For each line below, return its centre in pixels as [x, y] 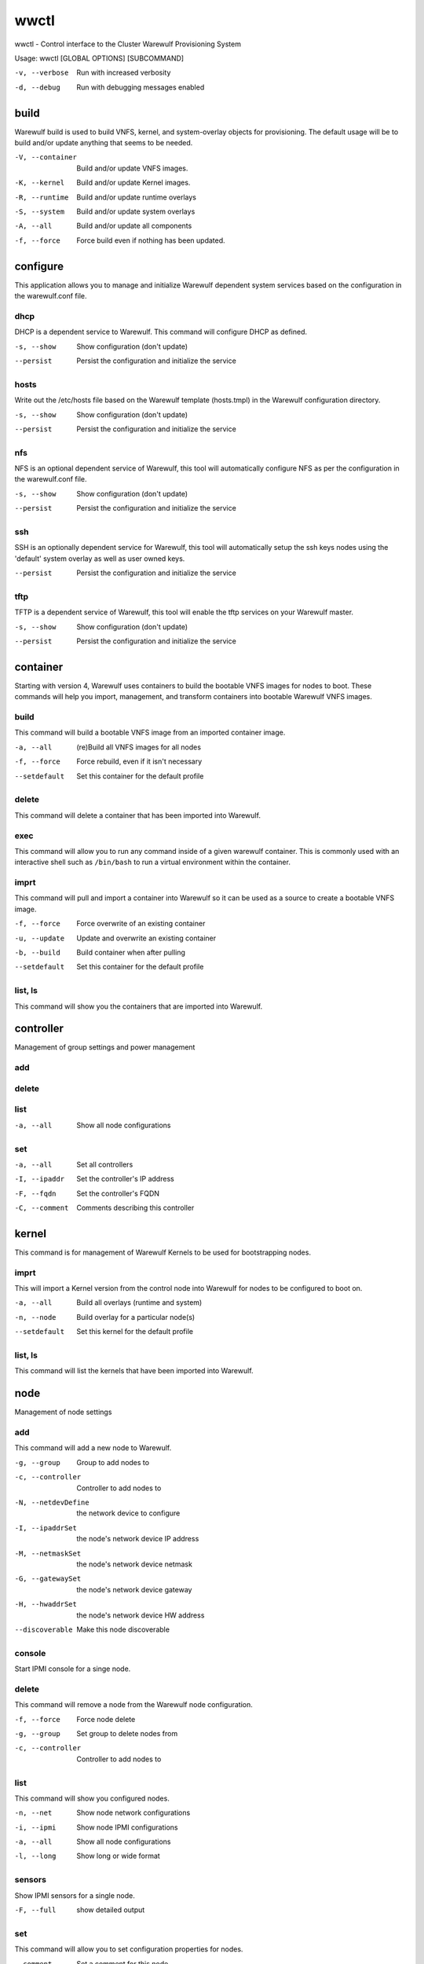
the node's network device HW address [141, 1615]
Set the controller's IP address [125, 1179]
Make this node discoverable [123, 1629]
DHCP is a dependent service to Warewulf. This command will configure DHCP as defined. [161, 332]
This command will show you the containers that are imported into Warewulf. [139, 1006]
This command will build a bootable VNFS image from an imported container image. [150, 733]
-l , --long [35, 1856]
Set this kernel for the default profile [135, 1332]
